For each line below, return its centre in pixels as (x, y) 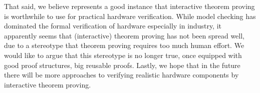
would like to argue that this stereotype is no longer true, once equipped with (123, 55)
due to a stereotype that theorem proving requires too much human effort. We (124, 45)
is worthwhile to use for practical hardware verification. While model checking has (130, 16)
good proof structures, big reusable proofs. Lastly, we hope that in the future (122, 65)
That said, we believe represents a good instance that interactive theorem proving (129, 6)
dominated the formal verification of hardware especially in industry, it (113, 26)
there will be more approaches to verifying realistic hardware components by (121, 75)
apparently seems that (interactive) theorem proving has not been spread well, (124, 35)
